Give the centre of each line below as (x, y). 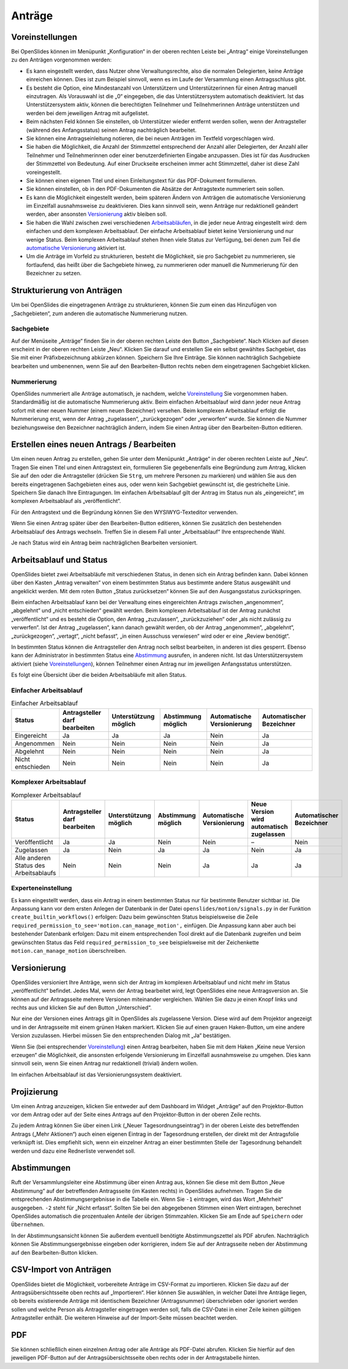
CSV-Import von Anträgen (61, 1270)
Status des (30, 865)
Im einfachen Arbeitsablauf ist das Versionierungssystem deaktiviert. (97, 1074)
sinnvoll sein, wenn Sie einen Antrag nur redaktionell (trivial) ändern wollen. (104, 1064)
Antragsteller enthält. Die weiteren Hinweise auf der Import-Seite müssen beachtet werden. (124, 1318)
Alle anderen (33, 858)
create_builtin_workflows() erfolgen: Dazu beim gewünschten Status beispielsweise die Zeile (135, 917)
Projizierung (35, 1092)
